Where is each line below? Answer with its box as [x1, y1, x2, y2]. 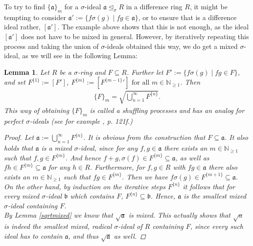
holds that [4, 143, 33, 153]
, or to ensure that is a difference [138, 12, 237, 22]
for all [132, 79, 150, 87]
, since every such [190, 221, 244, 231]
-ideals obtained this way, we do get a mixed [105, 41, 238, 51]
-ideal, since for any [78, 143, 138, 153]
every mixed [4, 191, 40, 201]
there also [208, 162, 237, 172]
